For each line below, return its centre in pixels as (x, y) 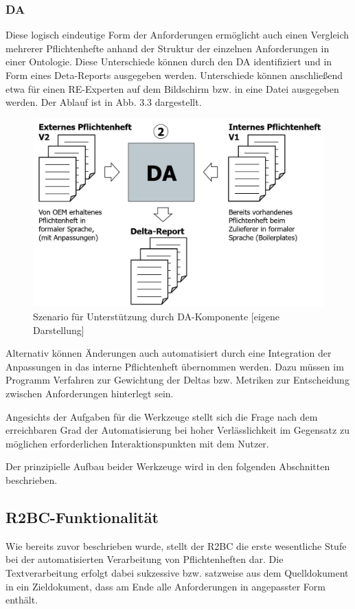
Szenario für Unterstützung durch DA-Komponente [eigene (157, 317)
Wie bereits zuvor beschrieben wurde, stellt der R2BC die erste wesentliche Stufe (176, 545)
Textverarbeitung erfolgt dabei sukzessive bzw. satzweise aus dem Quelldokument (177, 572)
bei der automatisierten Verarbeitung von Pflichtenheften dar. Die (145, 559)
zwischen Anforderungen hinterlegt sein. (90, 394)
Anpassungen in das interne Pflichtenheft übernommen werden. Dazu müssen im (175, 366)
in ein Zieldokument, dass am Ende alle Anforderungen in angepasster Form (165, 586)
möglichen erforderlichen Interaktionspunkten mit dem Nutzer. (137, 443)
